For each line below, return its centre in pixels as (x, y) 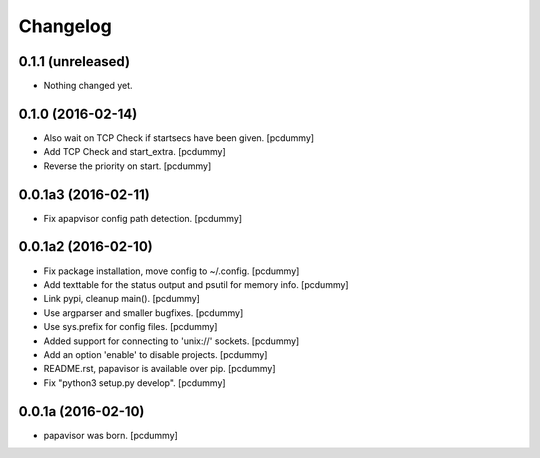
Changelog (65, 26)
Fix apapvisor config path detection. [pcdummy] (143, 218)
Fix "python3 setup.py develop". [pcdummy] (134, 382)
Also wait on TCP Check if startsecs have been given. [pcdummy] (179, 137)
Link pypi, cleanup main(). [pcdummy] (121, 299)
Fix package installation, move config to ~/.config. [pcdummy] (171, 271)
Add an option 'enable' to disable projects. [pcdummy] (155, 354)
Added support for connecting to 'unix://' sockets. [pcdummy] (171, 341)
